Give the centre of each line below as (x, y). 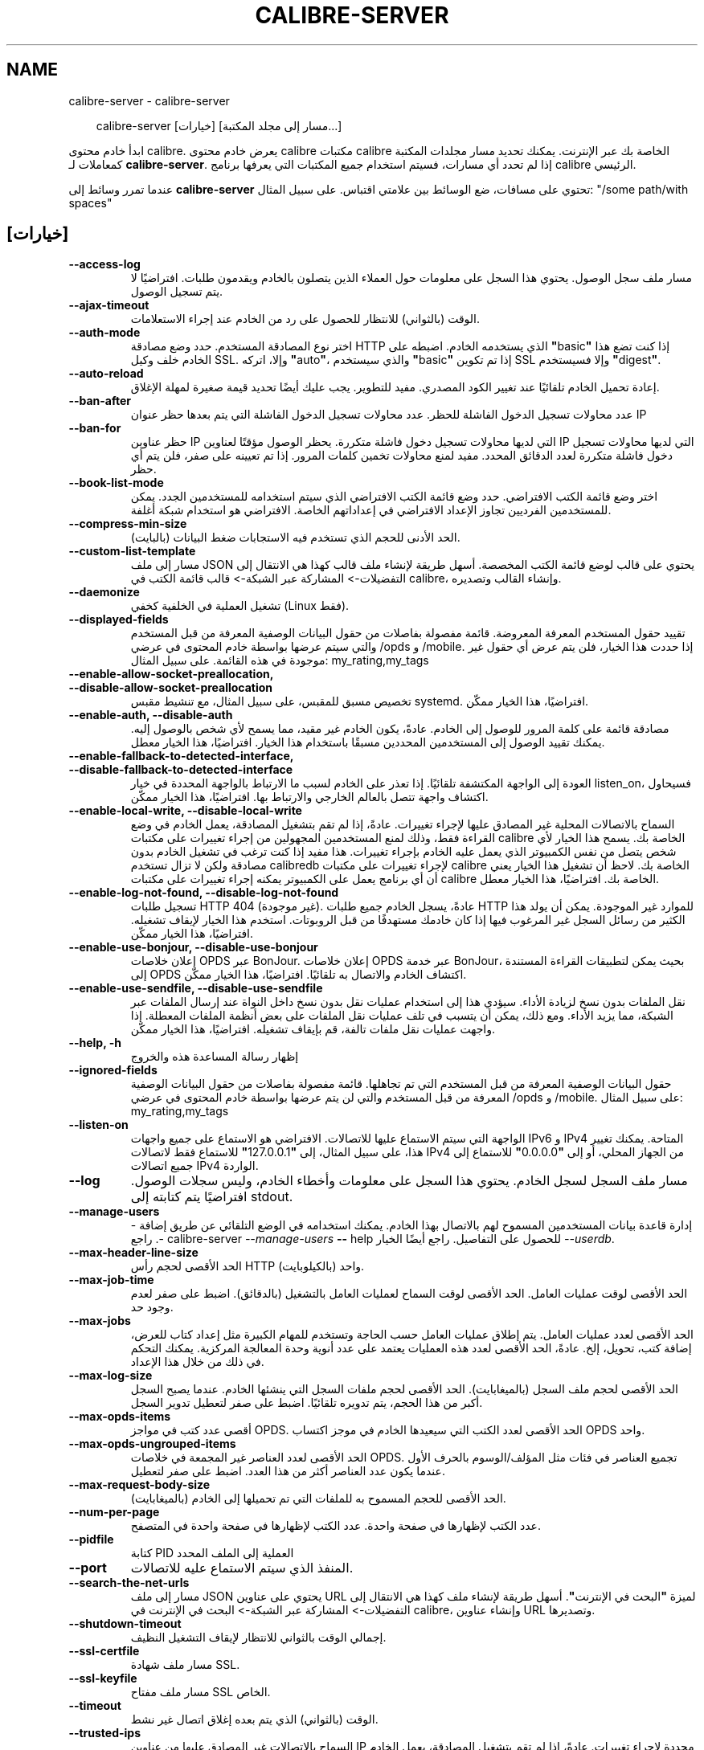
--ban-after (100, 401)
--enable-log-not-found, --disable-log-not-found (204, 893)
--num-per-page (114, 1512)
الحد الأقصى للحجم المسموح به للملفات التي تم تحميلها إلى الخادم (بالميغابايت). (318, 1499)
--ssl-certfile (104, 1651)
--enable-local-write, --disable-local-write (185, 811)
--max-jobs (100, 1321)
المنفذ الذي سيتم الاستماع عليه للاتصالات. (242, 1568)
